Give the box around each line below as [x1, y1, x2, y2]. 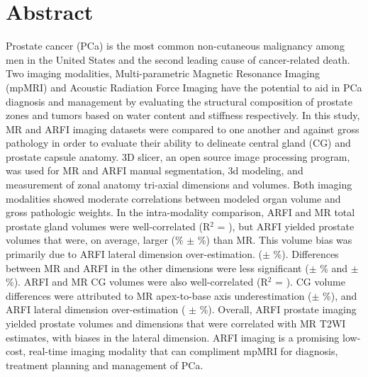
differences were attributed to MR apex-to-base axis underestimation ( [6, 288, 312, 303]
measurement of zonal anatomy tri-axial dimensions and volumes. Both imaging [6, 177, 352, 192]
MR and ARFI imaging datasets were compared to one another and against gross [6, 121, 359, 136]
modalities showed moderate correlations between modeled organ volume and [6, 191, 341, 206]
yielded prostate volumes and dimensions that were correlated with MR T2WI [6, 316, 346, 330]
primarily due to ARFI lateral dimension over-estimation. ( [6, 247, 262, 261]
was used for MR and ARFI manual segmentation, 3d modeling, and [6, 163, 303, 178]
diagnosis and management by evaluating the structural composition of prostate [6, 94, 352, 108]
